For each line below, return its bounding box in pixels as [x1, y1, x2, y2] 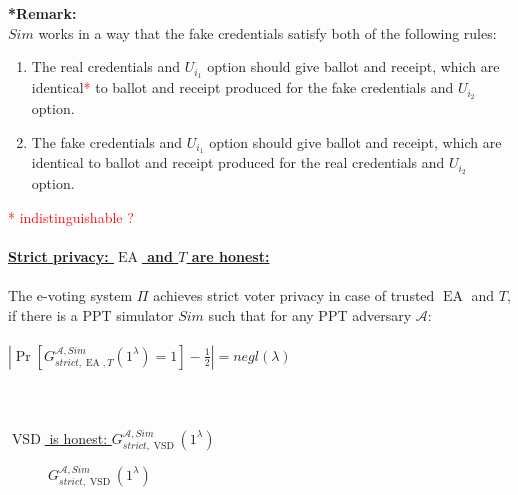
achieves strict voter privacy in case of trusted [153, 285, 435, 306]
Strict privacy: [8, 246, 109, 266]
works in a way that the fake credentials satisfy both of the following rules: [38, 22, 497, 43]
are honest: [191, 246, 270, 266]
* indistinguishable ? [8, 206, 134, 227]
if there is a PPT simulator [8, 304, 174, 325]
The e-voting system [8, 285, 133, 306]
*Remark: [8, 3, 77, 23]
